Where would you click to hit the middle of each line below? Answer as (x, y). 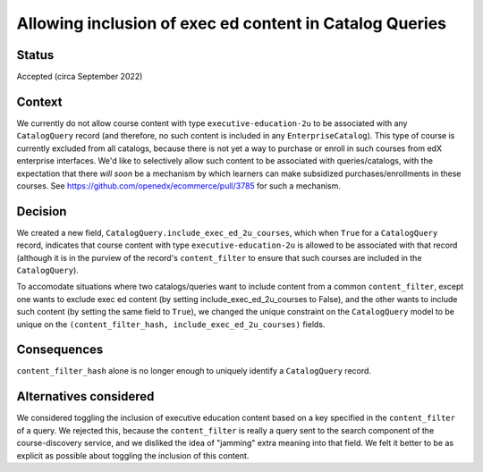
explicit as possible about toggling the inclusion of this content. (133, 455)
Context (39, 101)
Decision (42, 211)
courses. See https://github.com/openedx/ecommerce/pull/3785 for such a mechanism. (179, 185)
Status (35, 55)
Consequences (60, 350)
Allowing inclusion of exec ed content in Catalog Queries (232, 23)
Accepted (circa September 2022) (80, 77)
